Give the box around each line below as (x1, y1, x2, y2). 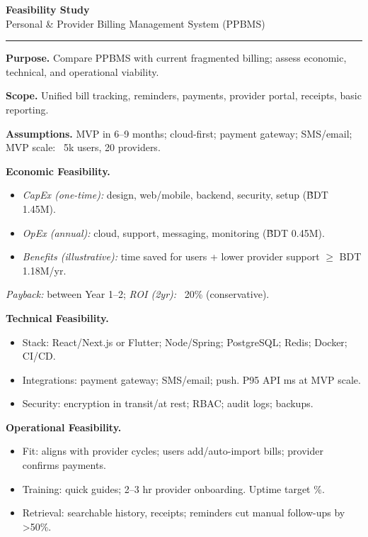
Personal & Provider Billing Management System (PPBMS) (6, 16, 265, 31)
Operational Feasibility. (6, 419, 122, 434)
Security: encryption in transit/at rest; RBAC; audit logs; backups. (22, 396, 314, 411)
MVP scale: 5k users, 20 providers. (6, 140, 161, 155)
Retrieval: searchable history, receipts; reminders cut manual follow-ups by (22, 505, 345, 520)
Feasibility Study (6, 2, 90, 16)
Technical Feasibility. (6, 310, 109, 325)
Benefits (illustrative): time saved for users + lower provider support (22, 249, 320, 264)
